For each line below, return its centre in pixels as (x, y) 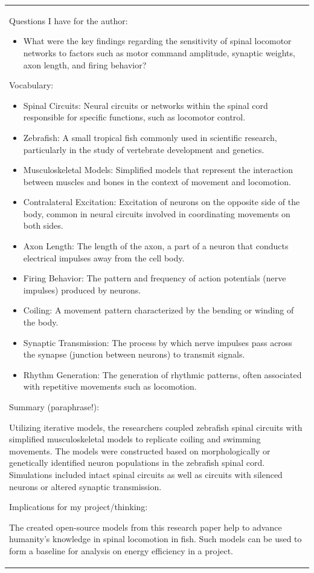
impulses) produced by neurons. (82, 290)
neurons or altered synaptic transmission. (85, 486)
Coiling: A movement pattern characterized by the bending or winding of (159, 310)
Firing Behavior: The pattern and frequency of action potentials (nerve (155, 278)
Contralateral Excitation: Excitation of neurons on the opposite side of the (162, 202)
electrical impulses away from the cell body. (104, 257)
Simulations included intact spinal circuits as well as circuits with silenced (146, 474)
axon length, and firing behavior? (85, 64)
